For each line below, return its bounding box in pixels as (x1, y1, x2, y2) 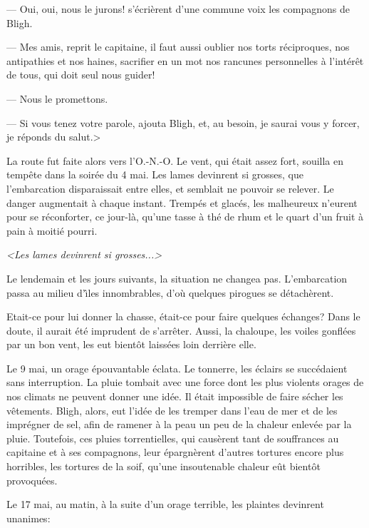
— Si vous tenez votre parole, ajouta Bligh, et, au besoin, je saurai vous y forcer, (6, 115, 360, 130)
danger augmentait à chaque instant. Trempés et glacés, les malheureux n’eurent (6, 195, 358, 210)
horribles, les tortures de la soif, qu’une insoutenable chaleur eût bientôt (6, 459, 321, 474)
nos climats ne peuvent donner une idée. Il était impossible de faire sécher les (6, 389, 343, 404)
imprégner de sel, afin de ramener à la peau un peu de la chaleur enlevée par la (6, 417, 352, 432)
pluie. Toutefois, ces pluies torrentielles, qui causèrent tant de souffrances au (6, 430, 339, 445)
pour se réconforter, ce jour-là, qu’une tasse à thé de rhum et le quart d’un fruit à (6, 209, 364, 224)
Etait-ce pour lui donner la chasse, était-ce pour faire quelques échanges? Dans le (6, 309, 360, 324)
